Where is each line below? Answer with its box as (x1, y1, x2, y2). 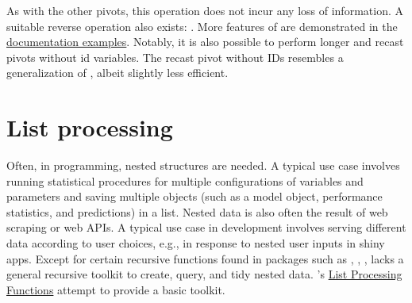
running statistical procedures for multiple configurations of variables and (6, 172, 364, 189)
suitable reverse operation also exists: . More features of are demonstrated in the (6, 17, 398, 34)
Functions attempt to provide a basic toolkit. (6, 281, 225, 297)
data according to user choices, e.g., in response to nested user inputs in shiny (6, 235, 385, 251)
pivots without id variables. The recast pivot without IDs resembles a (6, 48, 344, 65)
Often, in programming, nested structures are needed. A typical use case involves (6, 157, 400, 174)
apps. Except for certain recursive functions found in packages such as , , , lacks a (6, 250, 404, 267)
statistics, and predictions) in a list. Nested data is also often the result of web (6, 203, 388, 220)
